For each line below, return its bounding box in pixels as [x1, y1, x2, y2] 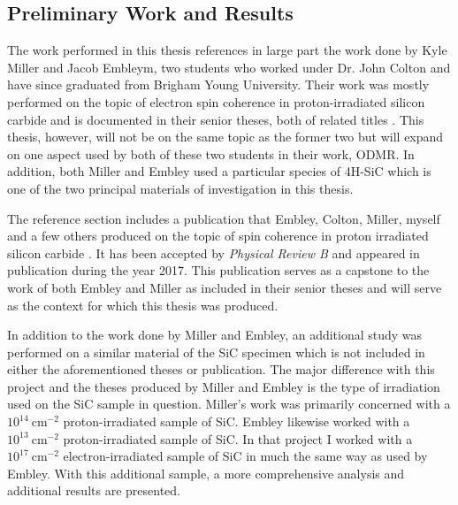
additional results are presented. [7, 481, 180, 500]
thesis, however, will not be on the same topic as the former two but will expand [7, 127, 444, 146]
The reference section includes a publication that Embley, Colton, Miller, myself [7, 209, 440, 227]
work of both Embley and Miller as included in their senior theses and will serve [7, 278, 442, 296]
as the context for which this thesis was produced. [7, 295, 279, 314]
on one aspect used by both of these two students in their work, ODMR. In [7, 144, 415, 163]
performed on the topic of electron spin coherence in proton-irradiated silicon [7, 92, 425, 111]
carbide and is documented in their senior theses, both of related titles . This [7, 110, 424, 128]
